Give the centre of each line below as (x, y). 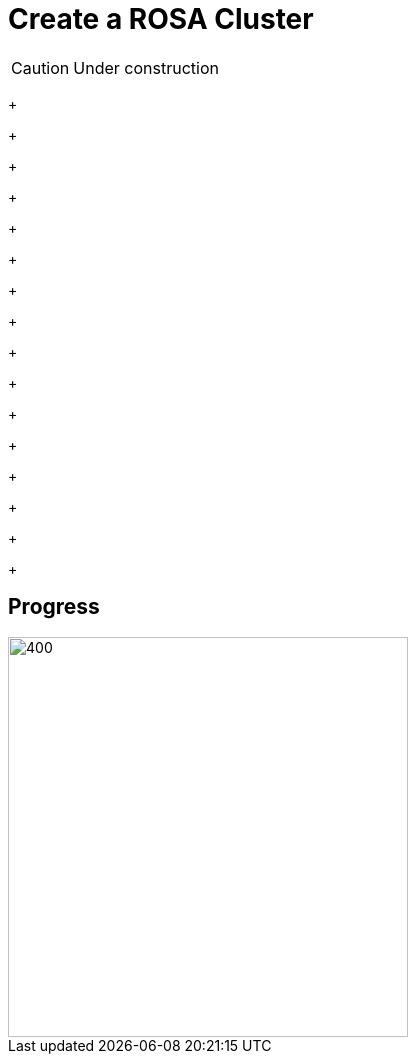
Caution (40, 67)
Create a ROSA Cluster (161, 19)
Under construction (146, 67)
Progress (54, 607)
